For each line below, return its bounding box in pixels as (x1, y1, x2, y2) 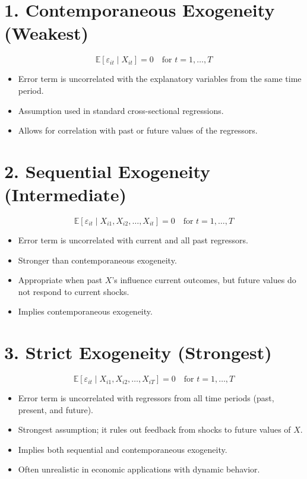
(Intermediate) (4, 182, 127, 207)
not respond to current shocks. (18, 285, 129, 297)
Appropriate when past (18, 274, 103, 286)
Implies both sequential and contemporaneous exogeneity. (18, 443, 227, 455)
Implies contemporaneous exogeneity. (18, 305, 153, 318)
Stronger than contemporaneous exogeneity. (18, 253, 177, 266)
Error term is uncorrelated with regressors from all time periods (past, (18, 392, 274, 404)
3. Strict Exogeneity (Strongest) (4, 340, 272, 364)
